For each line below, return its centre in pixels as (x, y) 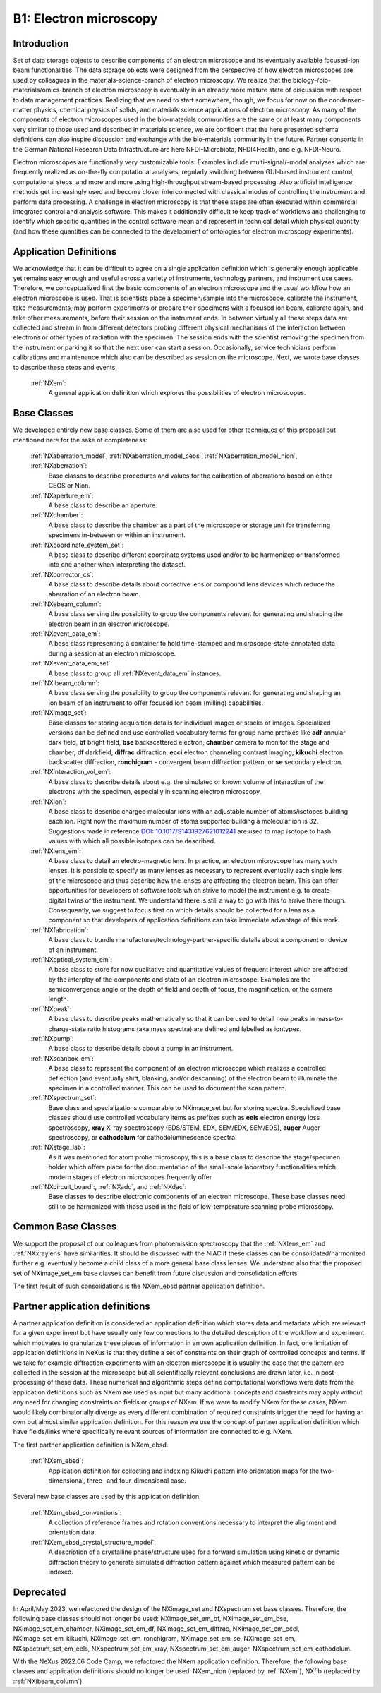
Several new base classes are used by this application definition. (107, 1497)
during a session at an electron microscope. (112, 653)
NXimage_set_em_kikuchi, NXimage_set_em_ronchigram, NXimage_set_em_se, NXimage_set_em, (155, 1639)
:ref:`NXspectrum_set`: (64, 1098)
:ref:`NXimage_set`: (59, 713)
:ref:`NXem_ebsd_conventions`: (76, 1512)
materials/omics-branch (48, 90)
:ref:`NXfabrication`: (60, 930)
